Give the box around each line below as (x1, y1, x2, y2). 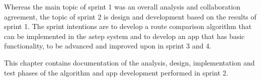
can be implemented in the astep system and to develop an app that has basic (4, 30, 245, 41)
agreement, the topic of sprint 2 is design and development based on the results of (4, 11, 256, 21)
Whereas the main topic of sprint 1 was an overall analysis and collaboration (4, 1, 240, 11)
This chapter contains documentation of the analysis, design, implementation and (4, 57, 255, 67)
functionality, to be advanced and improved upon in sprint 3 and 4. (4, 40, 212, 51)
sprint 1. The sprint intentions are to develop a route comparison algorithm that (4, 21, 252, 31)
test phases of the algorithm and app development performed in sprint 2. (4, 67, 228, 77)
